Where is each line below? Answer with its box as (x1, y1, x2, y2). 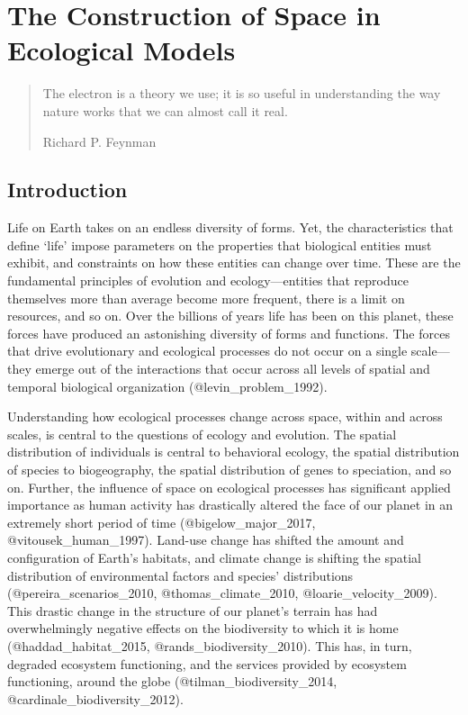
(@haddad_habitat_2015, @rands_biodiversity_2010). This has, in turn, (7, 636, 412, 655)
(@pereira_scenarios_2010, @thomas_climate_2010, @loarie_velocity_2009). (7, 584, 437, 602)
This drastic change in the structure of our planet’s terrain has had (7, 601, 378, 620)
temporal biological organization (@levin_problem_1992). (7, 376, 328, 395)
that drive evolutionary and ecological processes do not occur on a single (7, 341, 408, 360)
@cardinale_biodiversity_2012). (7, 689, 184, 708)
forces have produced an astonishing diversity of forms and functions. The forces (7, 323, 450, 342)
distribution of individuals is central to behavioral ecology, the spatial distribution (7, 442, 460, 461)
